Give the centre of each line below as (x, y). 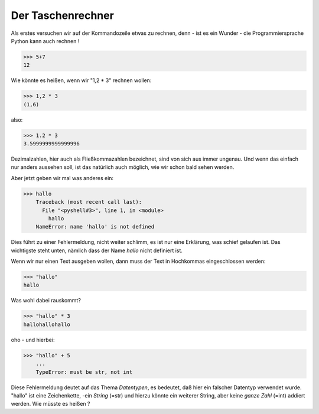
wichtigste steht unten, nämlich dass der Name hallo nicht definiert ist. (97, 250)
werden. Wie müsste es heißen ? (51, 404)
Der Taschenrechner (63, 15)
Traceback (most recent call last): (89, 202)
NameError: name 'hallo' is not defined (95, 227)
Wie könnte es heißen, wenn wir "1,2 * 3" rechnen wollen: (81, 80)
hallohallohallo (47, 324)
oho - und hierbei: (33, 340)
